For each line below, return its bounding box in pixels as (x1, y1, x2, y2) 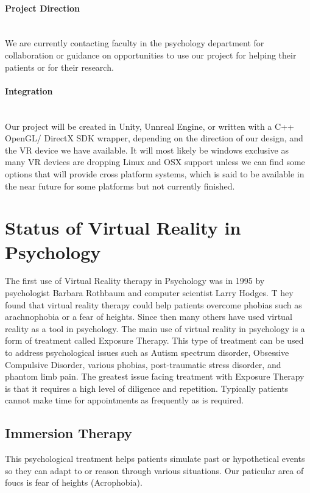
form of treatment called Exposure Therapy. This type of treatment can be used (5, 334, 304, 347)
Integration (5, 84, 53, 97)
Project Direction (5, 1, 80, 14)
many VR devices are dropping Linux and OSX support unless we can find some (5, 155, 305, 168)
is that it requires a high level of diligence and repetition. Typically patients (5, 381, 289, 394)
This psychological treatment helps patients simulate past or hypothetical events (5, 452, 305, 465)
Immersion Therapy (5, 424, 132, 442)
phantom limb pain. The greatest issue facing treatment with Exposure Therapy (5, 370, 305, 383)
